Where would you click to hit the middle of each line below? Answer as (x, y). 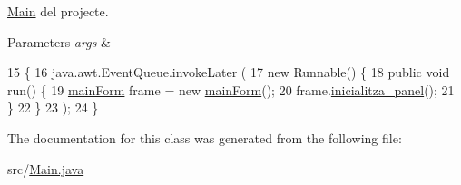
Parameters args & (59, 41)
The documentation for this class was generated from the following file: (205, 137)
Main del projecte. (58, 11)
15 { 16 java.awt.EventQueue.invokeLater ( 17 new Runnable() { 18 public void (229, 72)
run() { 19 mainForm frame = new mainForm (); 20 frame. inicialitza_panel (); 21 (231, 89)
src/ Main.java (46, 168)
